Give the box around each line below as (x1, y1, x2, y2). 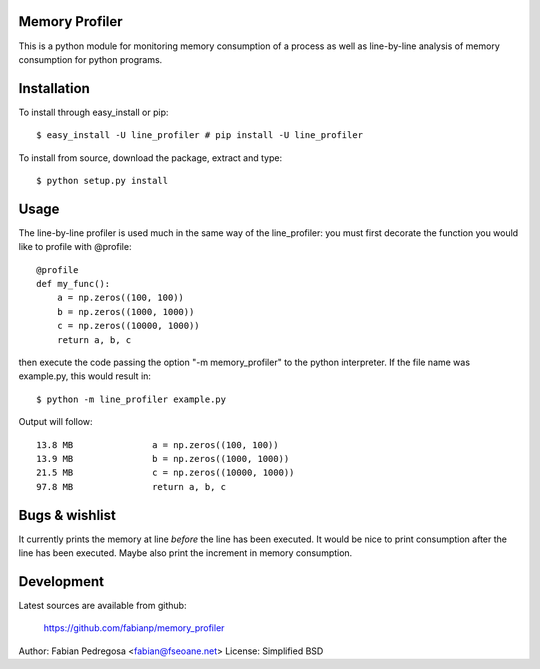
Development (18, 573, 105, 590)
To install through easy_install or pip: (18, 106, 169, 118)
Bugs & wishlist (18, 506, 117, 524)
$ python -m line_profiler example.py (36, 393, 227, 405)
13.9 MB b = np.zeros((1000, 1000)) (36, 453, 290, 464)
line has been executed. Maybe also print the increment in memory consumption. (18, 547, 353, 559)
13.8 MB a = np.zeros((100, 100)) (36, 439, 279, 450)
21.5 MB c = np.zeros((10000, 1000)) (36, 467, 295, 479)
